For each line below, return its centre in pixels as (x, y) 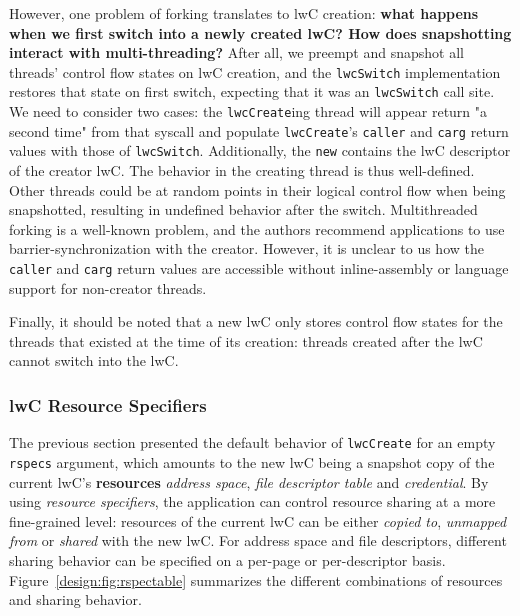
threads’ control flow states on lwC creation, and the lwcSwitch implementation (255, 71)
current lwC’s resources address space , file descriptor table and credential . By (249, 481)
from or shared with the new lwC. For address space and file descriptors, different (258, 540)
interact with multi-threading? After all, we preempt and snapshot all (236, 52)
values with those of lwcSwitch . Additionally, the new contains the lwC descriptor (260, 150)
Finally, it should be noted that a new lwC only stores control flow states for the (256, 321)
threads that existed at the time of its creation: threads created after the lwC (246, 340)
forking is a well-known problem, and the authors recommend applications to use (257, 228)
